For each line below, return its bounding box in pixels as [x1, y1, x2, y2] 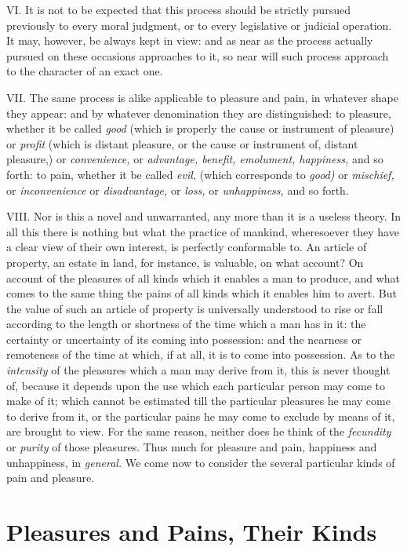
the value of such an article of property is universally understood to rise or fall [6, 300, 383, 316]
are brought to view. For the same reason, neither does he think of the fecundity [6, 423, 391, 440]
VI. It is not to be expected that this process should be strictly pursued [6, 2, 351, 17]
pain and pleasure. [6, 469, 95, 486]
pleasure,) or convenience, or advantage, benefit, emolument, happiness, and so [6, 151, 383, 167]
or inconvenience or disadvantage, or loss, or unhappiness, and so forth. [6, 181, 349, 198]
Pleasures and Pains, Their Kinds [6, 516, 377, 547]
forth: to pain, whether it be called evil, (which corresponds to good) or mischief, [6, 166, 394, 182]
